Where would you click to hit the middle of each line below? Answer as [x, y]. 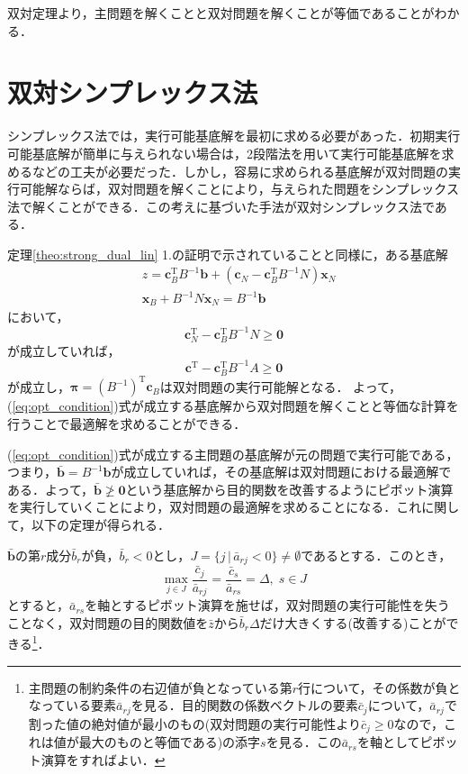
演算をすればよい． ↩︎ [103, 759]
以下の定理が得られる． [101, 525]
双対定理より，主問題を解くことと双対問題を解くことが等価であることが [221, 13]
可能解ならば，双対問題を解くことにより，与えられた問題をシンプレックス [239, 189]
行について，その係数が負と [379, 687]
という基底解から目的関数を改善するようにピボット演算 [289, 489]
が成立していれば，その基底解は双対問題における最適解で [281, 472]
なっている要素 [72, 705]
